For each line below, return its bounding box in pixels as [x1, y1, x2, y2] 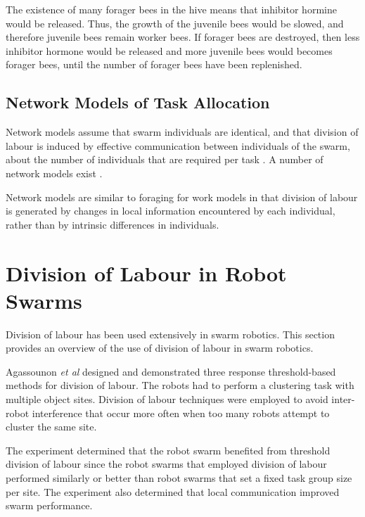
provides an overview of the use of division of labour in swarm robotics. [6, 340, 314, 355]
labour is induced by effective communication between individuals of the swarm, [6, 138, 350, 153]
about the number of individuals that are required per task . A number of [6, 152, 324, 167]
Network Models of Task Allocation [6, 91, 270, 113]
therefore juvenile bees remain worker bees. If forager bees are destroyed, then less [6, 30, 360, 44]
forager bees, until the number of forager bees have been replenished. [6, 57, 302, 72]
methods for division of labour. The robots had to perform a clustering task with [6, 378, 354, 392]
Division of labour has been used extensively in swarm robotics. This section [6, 326, 335, 341]
